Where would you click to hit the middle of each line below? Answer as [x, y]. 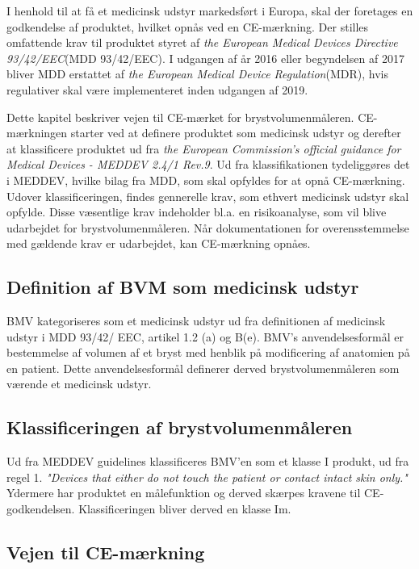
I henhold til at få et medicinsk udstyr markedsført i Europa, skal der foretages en [210, 10]
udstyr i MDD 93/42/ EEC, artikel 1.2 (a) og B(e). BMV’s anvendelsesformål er [205, 336]
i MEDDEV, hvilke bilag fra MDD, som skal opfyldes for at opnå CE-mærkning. [206, 180]
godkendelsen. [41, 509]
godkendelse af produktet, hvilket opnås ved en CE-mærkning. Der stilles [188, 26]
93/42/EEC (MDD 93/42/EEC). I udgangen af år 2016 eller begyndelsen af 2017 [205, 58]
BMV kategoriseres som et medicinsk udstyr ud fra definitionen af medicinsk [196, 321]
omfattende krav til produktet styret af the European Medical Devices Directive [202, 42]
